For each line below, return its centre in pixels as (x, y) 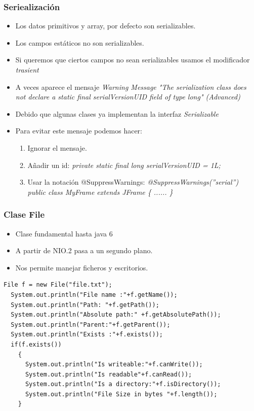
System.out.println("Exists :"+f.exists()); (87, 335)
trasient (27, 70)
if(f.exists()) (36, 344)
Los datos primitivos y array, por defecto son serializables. (105, 26)
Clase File (24, 214)
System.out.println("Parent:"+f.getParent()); (91, 324)
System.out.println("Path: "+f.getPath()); (85, 305)
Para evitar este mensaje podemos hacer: (79, 131)
